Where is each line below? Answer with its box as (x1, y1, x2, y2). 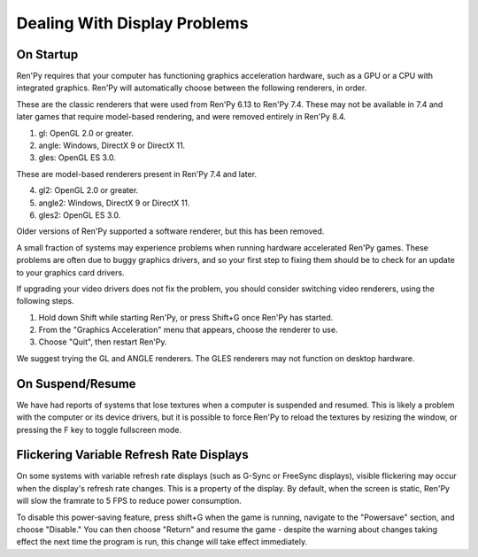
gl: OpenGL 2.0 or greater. (38, 128, 135, 138)
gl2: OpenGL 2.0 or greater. (38, 185, 139, 196)
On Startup (16, 47, 79, 62)
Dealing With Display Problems (16, 13, 249, 33)
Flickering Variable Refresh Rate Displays (16, 447, 249, 462)
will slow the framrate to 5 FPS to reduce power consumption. (16, 496, 243, 507)
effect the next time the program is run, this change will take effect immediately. (16, 537, 308, 547)
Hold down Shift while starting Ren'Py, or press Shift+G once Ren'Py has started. (38, 312, 334, 322)
